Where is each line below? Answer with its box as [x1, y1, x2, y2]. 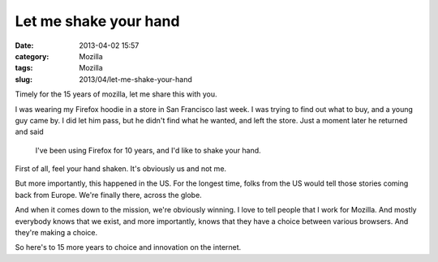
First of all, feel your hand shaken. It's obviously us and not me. [15, 164, 227, 174]
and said [15, 127, 44, 137]
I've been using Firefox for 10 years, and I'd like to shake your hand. [35, 145, 261, 155]
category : [15, 51, 49, 61]
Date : [15, 41, 34, 50]
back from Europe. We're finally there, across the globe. [15, 190, 202, 200]
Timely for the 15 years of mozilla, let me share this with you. [15, 89, 218, 99]
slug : [15, 74, 32, 84]
